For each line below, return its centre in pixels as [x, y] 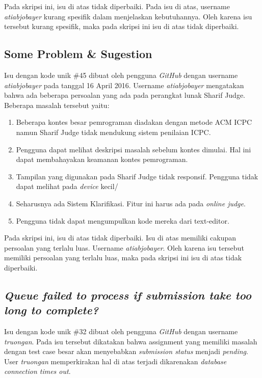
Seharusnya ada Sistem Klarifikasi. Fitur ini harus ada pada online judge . [131, 203]
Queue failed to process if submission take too [128, 295]
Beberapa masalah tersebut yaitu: [57, 105]
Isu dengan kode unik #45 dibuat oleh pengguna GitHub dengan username [121, 75]
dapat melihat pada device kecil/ [67, 186]
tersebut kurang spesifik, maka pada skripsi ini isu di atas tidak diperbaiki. [122, 26]
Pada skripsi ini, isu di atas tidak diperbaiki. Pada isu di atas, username [117, 6]
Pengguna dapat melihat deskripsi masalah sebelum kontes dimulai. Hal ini [134, 149]
